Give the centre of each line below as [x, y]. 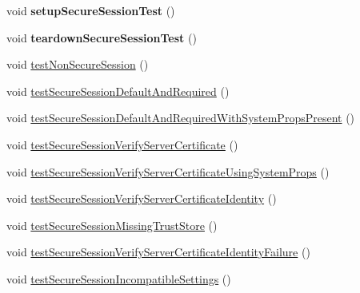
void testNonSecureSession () [78, 64]
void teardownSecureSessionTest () [102, 37]
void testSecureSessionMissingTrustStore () [112, 225]
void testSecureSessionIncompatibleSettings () [119, 278]
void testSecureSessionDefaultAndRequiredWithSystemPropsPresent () [181, 118]
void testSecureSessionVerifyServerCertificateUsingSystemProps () [168, 171]
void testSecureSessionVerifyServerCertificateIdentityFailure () [158, 252]
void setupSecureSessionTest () [91, 10]
